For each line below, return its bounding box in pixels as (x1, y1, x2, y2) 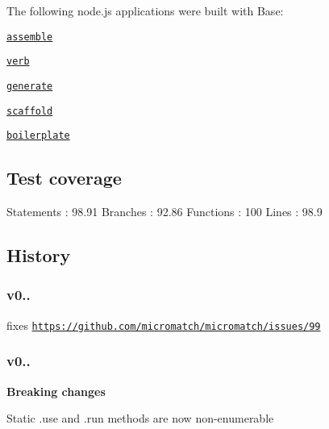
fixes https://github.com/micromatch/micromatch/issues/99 (6, 316, 321, 333)
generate (6, 80, 53, 92)
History (6, 243, 71, 268)
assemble (6, 31, 53, 43)
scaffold (6, 105, 53, 117)
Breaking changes (6, 382, 106, 399)
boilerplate (6, 130, 70, 142)
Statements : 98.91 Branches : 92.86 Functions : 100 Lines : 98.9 (6, 203, 323, 220)
